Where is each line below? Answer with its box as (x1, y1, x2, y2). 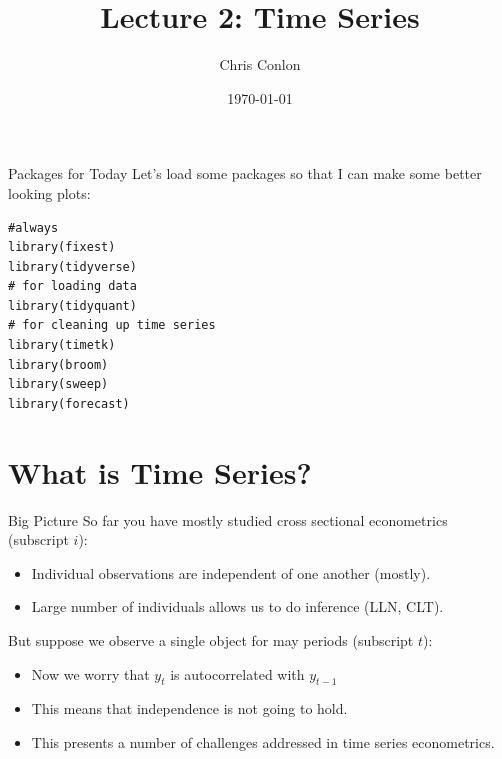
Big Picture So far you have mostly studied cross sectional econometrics (8, 509, 448, 530)
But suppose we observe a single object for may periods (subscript (8, 629, 414, 650)
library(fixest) (8, 240, 116, 255)
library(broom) (8, 357, 109, 372)
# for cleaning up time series (8, 318, 216, 333)
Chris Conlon (219, 54, 301, 75)
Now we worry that (31, 663, 150, 684)
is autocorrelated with (170, 663, 305, 684)
